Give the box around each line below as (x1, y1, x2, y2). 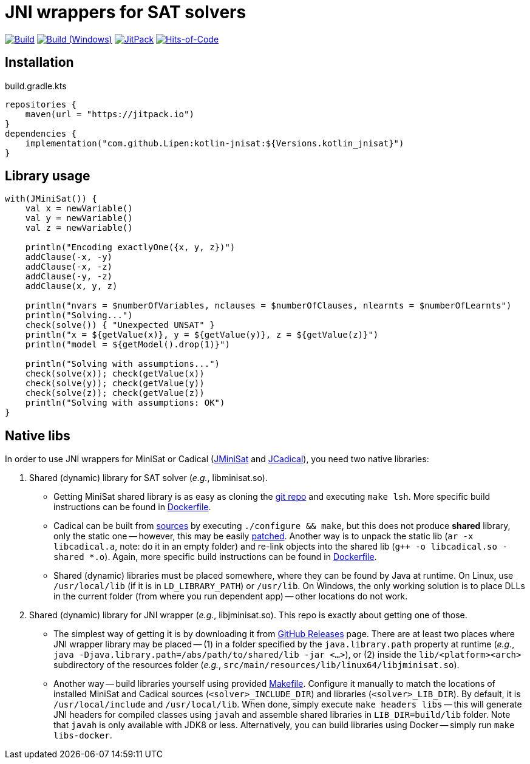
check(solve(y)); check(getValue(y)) (25, 378, 205, 389)
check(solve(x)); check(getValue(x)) (25, 369, 205, 379)
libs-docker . (53, 730, 112, 741)
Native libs (5, 428, 70, 443)
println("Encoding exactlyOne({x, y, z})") (25, 242, 236, 253)
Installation (5, 55, 74, 70)
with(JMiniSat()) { (5, 194, 97, 204)
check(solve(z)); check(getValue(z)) (25, 388, 205, 398)
